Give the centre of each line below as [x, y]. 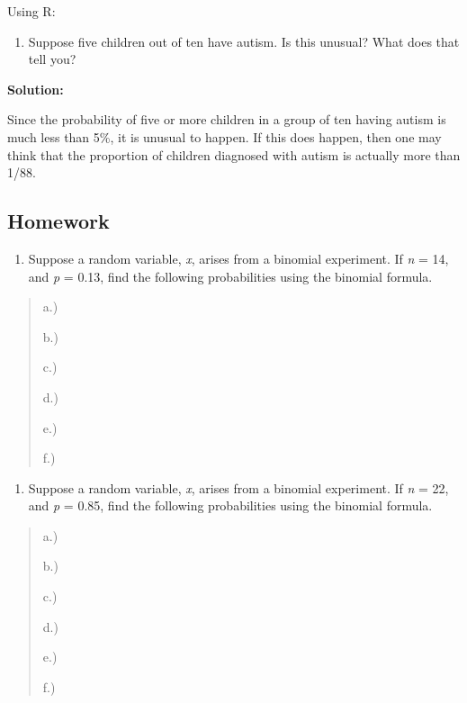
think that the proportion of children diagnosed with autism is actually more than [234, 154]
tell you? [52, 59]
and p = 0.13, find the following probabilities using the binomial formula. [230, 276]
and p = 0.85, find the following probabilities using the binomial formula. [230, 505]
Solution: [36, 89]
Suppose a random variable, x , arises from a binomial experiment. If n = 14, [238, 258]
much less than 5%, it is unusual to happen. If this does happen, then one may [225, 136]
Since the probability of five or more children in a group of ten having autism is [227, 119]
